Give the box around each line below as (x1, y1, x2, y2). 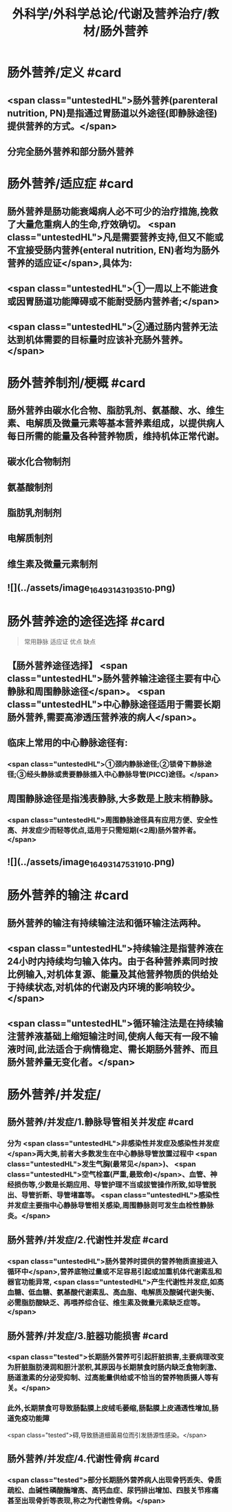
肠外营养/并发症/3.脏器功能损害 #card (7, 1330, 169, 1342)
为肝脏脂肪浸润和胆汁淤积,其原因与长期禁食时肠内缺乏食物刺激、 (7, 1363, 222, 1372)
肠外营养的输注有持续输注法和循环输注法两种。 (7, 917, 207, 929)
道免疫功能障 (7, 1413, 50, 1423)
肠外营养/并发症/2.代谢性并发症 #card (7, 1234, 169, 1246)
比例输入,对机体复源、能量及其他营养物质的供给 (7, 969, 210, 980)
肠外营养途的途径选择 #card (7, 614, 165, 629)
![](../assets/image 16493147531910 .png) (7, 856, 176, 869)
